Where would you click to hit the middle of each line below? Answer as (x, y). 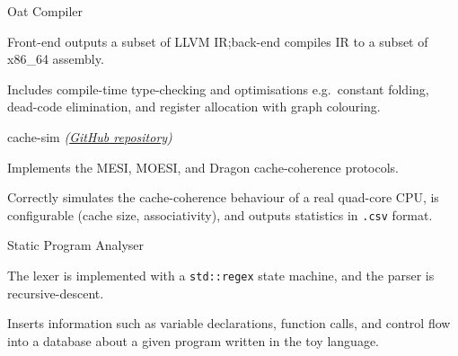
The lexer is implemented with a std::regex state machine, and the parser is (221, 275)
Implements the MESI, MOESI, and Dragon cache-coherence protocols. (203, 167)
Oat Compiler (45, 11)
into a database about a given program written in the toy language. (193, 340)
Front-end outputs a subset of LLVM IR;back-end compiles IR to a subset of (218, 41)
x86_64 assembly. (56, 59)
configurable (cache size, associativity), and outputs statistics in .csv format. (220, 214)
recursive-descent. (56, 293)
